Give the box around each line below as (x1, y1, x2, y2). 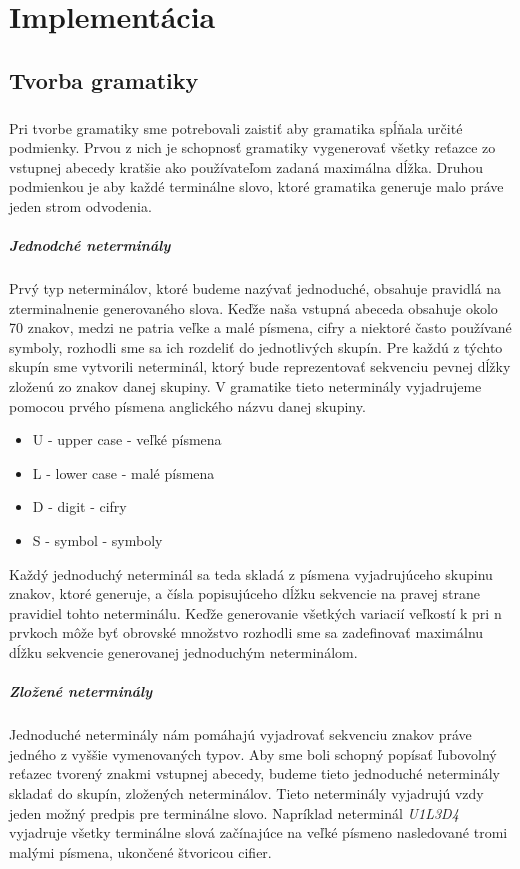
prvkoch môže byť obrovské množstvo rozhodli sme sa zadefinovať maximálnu (9, 622, 484, 643)
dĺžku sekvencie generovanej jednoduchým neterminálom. (9, 641, 358, 662)
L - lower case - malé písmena (32, 462, 215, 483)
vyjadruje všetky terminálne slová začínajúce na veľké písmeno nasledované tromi (9, 822, 508, 843)
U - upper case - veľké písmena (32, 429, 222, 450)
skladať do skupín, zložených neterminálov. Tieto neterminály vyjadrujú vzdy (9, 782, 484, 803)
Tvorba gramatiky (9, 64, 199, 95)
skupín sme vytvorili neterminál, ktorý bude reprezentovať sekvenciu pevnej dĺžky (9, 356, 511, 377)
